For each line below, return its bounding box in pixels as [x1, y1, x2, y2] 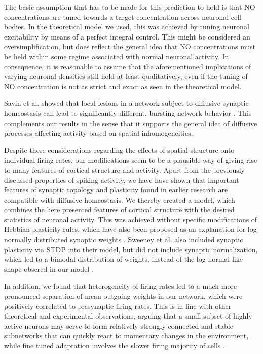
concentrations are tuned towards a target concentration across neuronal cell [4, 11, 242, 22]
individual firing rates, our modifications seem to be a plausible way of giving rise [4, 154, 257, 165]
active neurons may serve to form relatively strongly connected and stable [4, 320, 233, 331]
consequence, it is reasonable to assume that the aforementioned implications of [4, 61, 251, 71]
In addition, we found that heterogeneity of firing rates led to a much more [4, 281, 237, 291]
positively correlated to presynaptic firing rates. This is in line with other [4, 300, 232, 311]
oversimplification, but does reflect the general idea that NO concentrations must [4, 41, 256, 52]
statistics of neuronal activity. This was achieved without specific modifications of [4, 214, 257, 224]
